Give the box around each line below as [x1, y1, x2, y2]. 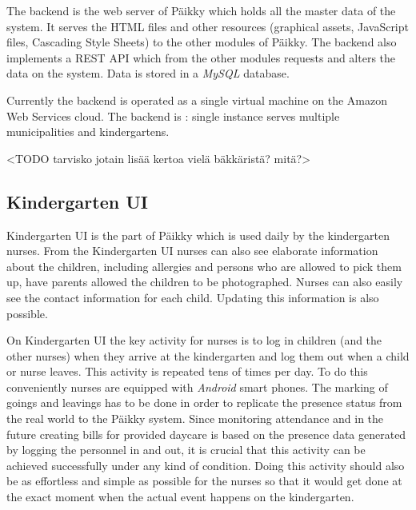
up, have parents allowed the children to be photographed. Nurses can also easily [6, 273, 403, 290]
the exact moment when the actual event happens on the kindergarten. [6, 488, 354, 505]
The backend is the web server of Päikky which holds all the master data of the [6, 2, 396, 18]
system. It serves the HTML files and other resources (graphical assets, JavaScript [6, 18, 409, 34]
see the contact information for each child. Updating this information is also [6, 289, 379, 305]
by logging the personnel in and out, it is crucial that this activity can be [6, 441, 366, 458]
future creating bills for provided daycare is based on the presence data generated [6, 425, 406, 442]
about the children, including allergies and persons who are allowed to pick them [6, 257, 402, 274]
